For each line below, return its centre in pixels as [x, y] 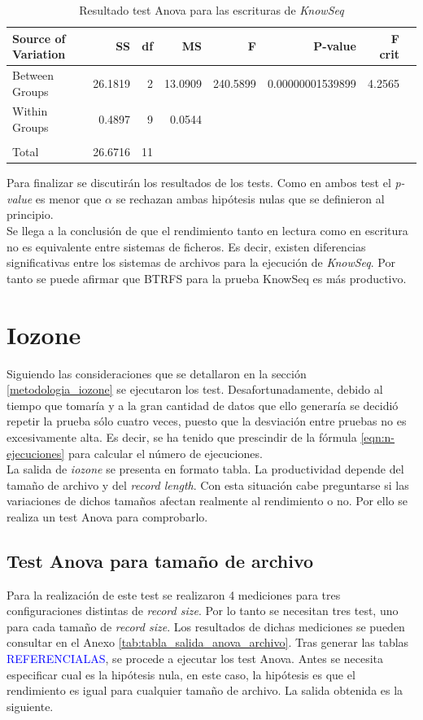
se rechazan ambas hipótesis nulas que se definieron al [250, 198]
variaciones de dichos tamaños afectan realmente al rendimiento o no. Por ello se [207, 501]
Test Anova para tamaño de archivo [160, 560]
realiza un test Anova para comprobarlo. [107, 516]
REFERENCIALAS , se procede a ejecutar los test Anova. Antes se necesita [195, 659]
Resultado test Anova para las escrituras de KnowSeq [211, 10]
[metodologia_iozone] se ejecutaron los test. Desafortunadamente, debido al [195, 389]
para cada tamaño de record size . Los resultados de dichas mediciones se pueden [206, 626]
